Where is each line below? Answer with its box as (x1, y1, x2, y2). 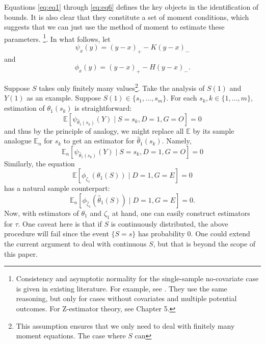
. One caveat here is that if (18, 218, 102, 229)
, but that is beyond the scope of (153, 238, 256, 249)
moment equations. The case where (16, 330, 126, 341)
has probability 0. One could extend (138, 228, 250, 239)
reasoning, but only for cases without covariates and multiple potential (16, 293, 237, 304)
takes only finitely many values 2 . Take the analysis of (39, 81, 205, 93)
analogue (4, 135, 32, 146)
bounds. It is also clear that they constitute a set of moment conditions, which (4, 11, 249, 22)
